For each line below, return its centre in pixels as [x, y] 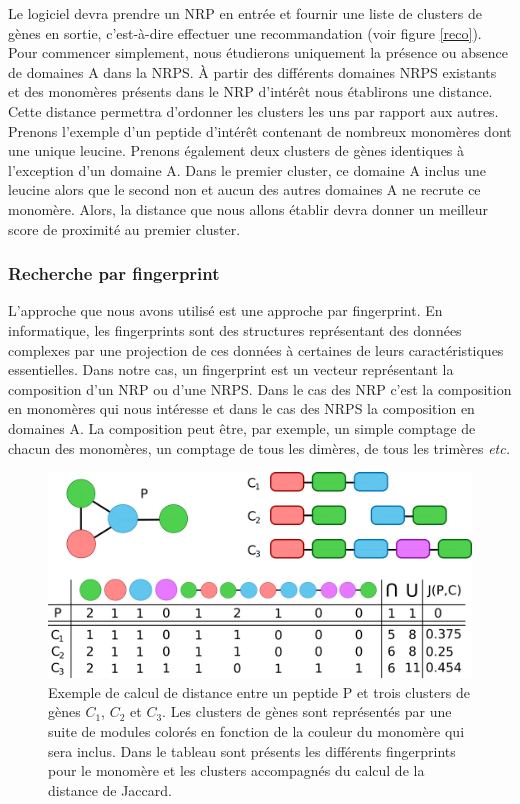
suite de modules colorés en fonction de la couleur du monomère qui [256, 731]
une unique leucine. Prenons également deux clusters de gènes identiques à [236, 150]
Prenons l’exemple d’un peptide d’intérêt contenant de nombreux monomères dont [260, 130]
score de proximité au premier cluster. [124, 228]
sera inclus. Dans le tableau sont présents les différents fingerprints [252, 750]
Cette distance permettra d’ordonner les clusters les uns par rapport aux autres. [253, 110]
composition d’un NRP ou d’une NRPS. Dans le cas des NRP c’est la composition [260, 388]
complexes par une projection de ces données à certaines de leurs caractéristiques [256, 349]
